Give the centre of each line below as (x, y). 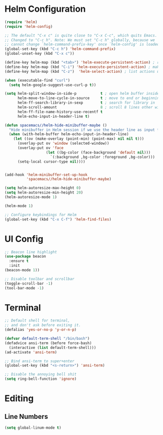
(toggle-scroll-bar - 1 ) (29, 283)
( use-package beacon (26, 257)
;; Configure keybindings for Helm (41, 215)
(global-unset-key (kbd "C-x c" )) (40, 54)
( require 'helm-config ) (29, 26)
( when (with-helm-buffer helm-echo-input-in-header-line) (69, 134)
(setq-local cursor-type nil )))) (51, 162)
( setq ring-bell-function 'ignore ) (41, 379)
